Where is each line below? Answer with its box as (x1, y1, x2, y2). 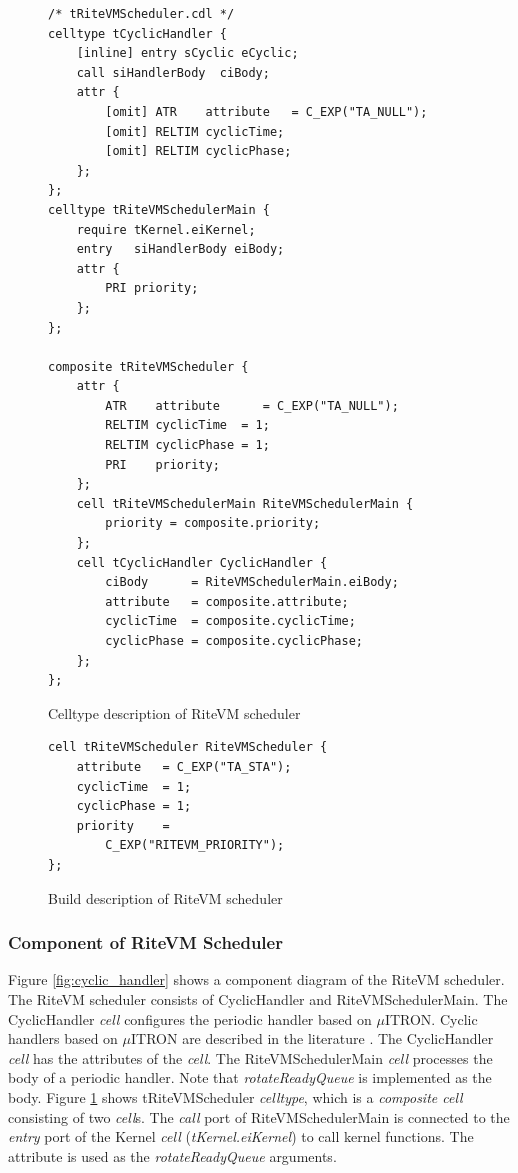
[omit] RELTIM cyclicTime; (105, 124, 285, 139)
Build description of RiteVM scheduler (48, 887, 283, 908)
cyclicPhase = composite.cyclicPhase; (105, 634, 363, 648)
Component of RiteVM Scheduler (8, 930, 283, 955)
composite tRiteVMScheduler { (48, 359, 249, 374)
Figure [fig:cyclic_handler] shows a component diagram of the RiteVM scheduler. (8, 969, 505, 990)
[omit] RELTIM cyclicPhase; (105, 144, 292, 159)
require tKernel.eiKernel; (76, 222, 256, 237)
